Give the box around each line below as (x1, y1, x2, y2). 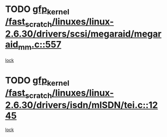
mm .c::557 (18, 39, 61, 52)
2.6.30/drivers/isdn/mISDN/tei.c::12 (5, 99, 158, 111)
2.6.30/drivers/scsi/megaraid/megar (5, 28, 162, 39)
